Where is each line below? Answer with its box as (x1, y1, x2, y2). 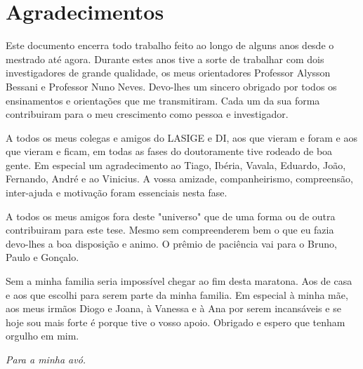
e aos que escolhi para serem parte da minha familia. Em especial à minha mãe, (6, 287, 348, 302)
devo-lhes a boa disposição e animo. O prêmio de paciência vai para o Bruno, (6, 236, 337, 250)
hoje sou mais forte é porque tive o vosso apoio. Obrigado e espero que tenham (6, 314, 345, 329)
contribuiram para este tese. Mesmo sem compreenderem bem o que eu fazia (6, 222, 334, 237)
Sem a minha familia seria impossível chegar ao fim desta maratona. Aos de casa (6, 274, 352, 288)
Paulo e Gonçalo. (6, 250, 79, 264)
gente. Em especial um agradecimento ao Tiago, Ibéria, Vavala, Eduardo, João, (6, 157, 346, 172)
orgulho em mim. (6, 328, 79, 343)
